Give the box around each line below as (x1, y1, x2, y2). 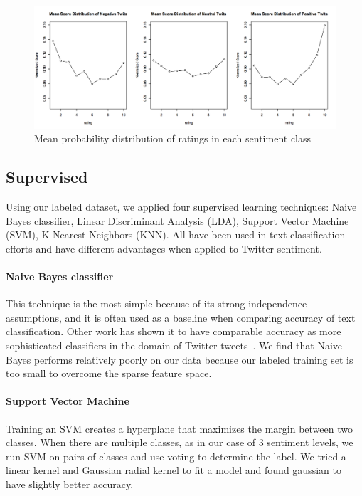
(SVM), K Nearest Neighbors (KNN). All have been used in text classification (6, 227, 346, 242)
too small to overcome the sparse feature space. (6, 366, 212, 381)
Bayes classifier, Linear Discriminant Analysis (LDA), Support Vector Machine (6, 213, 349, 228)
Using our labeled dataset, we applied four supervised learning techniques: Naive (6, 199, 357, 214)
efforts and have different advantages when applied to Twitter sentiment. (6, 241, 322, 255)
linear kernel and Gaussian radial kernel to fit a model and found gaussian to (6, 463, 341, 477)
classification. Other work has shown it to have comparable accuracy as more (6, 324, 341, 339)
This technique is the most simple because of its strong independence (6, 296, 307, 311)
